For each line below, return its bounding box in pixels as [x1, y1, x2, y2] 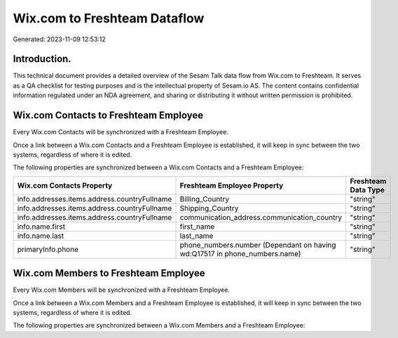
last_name [179, 231, 214, 241]
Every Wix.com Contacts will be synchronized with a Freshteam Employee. [13, 128, 229, 136]
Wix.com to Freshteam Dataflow [13, 10, 205, 26]
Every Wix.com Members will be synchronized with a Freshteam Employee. [13, 286, 231, 294]
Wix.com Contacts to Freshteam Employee [13, 109, 203, 122]
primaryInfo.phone [17, 244, 78, 254]
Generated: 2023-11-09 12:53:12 [13, 35, 107, 43]
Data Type [350, 185, 385, 195]
